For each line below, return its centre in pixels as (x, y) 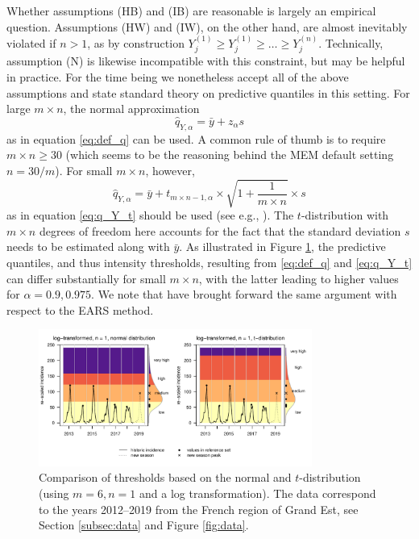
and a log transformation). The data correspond (258, 493)
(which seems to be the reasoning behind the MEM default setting (230, 155)
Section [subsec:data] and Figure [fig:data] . (144, 525)
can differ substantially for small (86, 278)
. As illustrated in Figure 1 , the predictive (282, 247)
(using (54, 493)
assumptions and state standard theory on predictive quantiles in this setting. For (208, 92)
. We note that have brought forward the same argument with (244, 294)
